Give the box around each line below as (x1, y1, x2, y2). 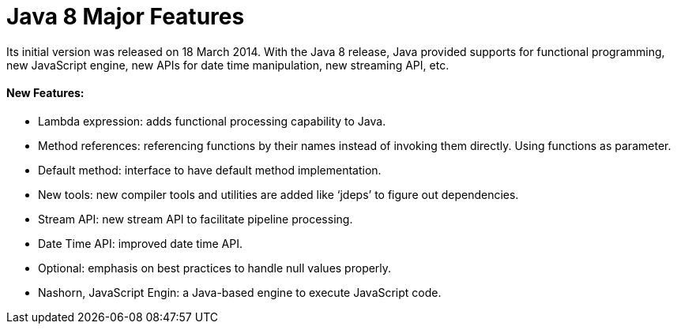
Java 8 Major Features (6, 3, 245, 30)
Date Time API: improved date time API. (38, 236, 243, 250)
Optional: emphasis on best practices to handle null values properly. (38, 261, 392, 275)
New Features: (6, 86, 85, 100)
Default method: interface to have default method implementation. (38, 163, 382, 177)
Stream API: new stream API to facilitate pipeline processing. (38, 212, 353, 226)
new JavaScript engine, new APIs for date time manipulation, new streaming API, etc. (6, 58, 449, 72)
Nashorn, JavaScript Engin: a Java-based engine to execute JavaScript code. (38, 285, 442, 299)
